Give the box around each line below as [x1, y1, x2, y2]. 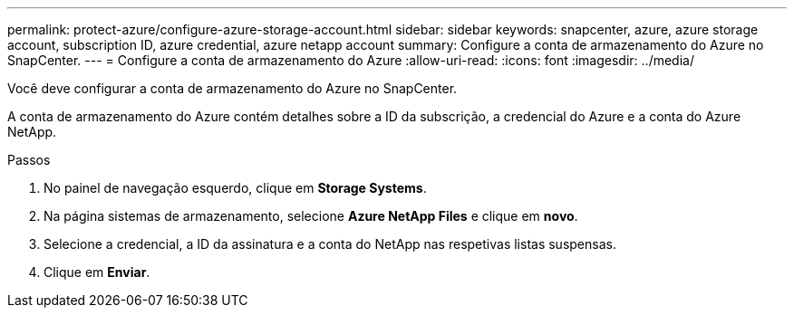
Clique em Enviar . [44, 264, 150, 280]
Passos [7, 152, 51, 167]
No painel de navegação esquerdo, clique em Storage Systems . [44, 180, 427, 196]
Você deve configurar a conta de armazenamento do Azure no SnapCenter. [7, 81, 458, 96]
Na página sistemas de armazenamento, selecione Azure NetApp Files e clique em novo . [44, 208, 578, 224]
